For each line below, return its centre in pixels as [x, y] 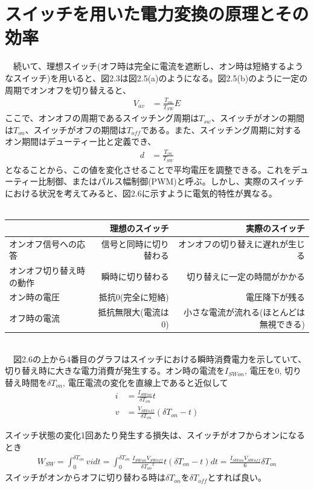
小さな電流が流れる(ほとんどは [244, 312]
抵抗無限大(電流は [133, 312]
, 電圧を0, [263, 371]
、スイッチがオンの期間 [258, 118]
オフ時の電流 [34, 318]
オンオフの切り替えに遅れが [233, 243]
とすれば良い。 [237, 477]
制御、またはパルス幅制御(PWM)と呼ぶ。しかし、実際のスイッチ [175, 181]
